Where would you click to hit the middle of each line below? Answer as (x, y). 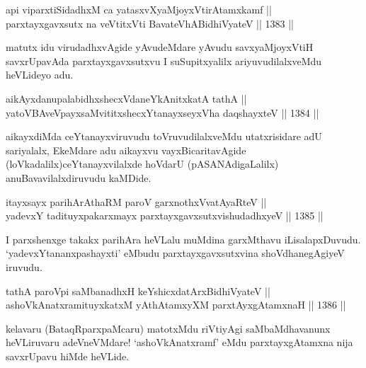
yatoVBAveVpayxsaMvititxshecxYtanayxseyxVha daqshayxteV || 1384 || (162, 112)
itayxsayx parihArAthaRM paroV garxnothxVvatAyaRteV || (136, 201)
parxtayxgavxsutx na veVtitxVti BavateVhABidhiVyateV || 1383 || (150, 23)
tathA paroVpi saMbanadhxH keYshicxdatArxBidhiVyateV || (138, 291)
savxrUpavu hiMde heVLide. (68, 356)
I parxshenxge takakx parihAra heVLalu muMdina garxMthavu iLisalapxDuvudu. (183, 239)
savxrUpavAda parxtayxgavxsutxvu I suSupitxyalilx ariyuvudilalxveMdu (164, 61)
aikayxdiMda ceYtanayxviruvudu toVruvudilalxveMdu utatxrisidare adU (164, 136)
